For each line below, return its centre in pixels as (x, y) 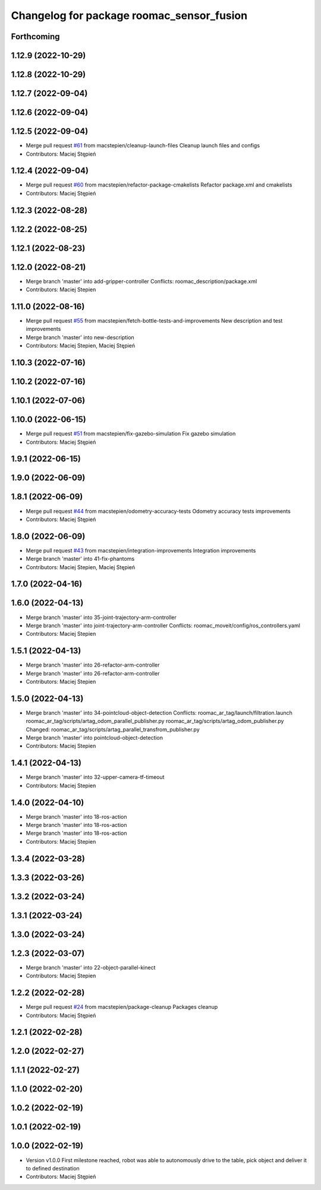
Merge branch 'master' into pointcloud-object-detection (95, 738)
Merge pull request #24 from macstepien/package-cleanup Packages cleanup (122, 1007)
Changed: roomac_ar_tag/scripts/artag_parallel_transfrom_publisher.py (113, 729)
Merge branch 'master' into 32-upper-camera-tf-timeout (95, 777)
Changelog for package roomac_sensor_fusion (129, 15)
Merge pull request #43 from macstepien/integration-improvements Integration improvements (141, 550)
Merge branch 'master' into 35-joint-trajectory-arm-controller (101, 617)
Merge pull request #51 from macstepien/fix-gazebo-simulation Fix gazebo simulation (131, 434)
